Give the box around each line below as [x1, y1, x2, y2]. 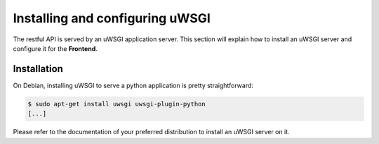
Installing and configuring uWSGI [13, 10, 211, 26]
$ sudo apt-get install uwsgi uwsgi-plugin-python [27, 100, 206, 108]
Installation [13, 63, 63, 75]
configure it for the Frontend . [13, 44, 98, 52]
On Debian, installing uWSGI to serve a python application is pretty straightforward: [13, 81, 254, 89]
